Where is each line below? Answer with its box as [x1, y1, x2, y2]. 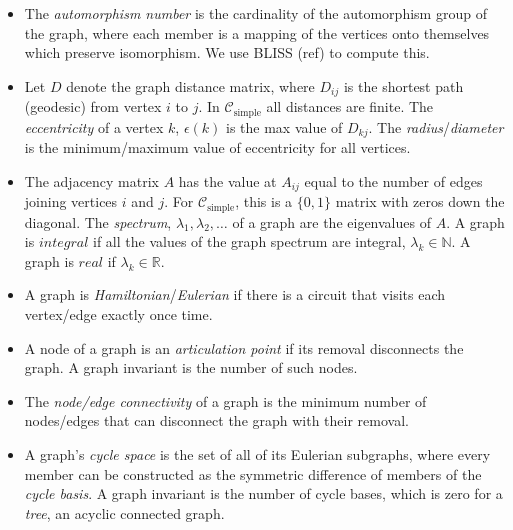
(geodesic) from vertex [24, 96, 162, 117]
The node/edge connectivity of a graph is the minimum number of [24, 390, 427, 411]
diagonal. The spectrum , [24, 211, 172, 232]
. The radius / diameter [368, 116, 504, 137]
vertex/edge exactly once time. [24, 304, 213, 325]
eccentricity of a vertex [24, 116, 164, 137]
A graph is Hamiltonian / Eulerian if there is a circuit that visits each [24, 284, 446, 305]
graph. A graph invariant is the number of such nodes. [24, 357, 358, 378]
